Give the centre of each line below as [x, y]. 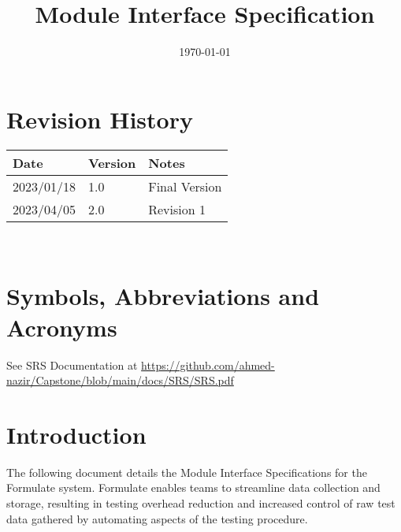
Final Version [185, 186]
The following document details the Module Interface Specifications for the [187, 472]
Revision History [100, 119]
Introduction [76, 434]
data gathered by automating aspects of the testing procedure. [157, 518]
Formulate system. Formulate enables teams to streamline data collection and [193, 487]
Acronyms [62, 327]
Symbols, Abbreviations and [163, 296]
